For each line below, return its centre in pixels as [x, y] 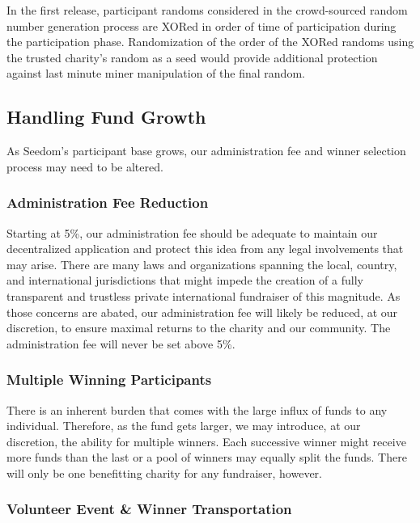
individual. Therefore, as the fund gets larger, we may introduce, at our [184, 426]
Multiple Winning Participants [109, 380]
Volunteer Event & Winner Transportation [149, 509]
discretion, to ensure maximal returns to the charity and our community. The [199, 328]
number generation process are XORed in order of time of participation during [202, 25]
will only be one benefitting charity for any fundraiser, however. [164, 472]
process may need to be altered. [85, 166]
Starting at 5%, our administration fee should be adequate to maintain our [192, 232]
